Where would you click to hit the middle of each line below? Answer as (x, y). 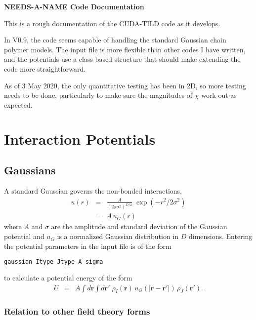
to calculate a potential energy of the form (68, 277)
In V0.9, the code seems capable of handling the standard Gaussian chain (115, 40)
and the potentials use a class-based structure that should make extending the (122, 59)
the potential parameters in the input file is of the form (88, 246)
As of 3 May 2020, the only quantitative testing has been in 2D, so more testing (125, 85)
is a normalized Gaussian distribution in (118, 236)
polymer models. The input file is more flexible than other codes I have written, (125, 49)
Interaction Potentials (80, 139)
